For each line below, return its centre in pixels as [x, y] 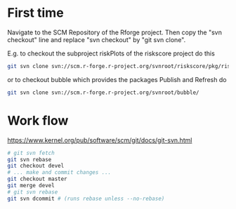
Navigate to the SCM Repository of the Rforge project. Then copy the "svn [115, 32]
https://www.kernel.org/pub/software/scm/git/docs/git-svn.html [100, 140]
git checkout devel [36, 166]
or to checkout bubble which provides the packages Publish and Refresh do [117, 79]
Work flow [38, 120]
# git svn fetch [31, 153]
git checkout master [38, 179]
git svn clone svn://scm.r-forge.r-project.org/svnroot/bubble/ [103, 93]
